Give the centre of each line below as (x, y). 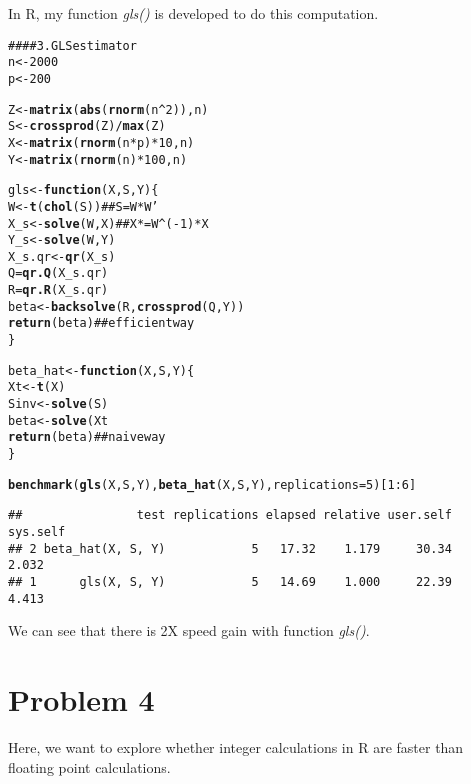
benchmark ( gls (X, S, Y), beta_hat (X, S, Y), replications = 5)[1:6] (212, 484)
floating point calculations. (89, 766)
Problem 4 (81, 699)
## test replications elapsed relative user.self (230, 515)
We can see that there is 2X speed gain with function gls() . (189, 630)
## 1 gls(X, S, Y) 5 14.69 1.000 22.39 (230, 581)
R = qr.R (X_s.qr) (58, 290)
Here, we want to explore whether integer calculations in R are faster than (236, 747)
